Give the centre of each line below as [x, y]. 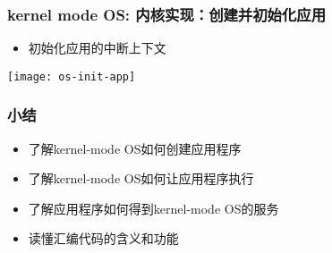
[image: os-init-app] [72, 76]
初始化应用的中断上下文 [97, 48]
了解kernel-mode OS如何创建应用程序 [135, 148]
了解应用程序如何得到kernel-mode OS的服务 [153, 208]
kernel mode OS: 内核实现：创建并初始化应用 [167, 14]
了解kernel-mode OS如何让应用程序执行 [141, 178]
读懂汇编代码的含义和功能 [103, 238]
